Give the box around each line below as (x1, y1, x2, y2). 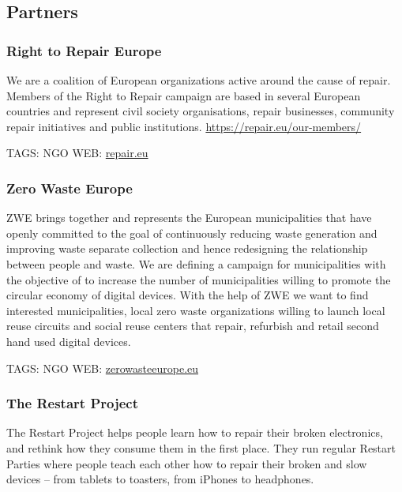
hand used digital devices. (6, 332, 131, 349)
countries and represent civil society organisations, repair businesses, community (6, 103, 395, 119)
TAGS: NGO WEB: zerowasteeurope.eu (6, 359, 199, 376)
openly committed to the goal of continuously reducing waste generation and (6, 224, 378, 241)
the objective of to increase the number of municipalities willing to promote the (6, 271, 391, 287)
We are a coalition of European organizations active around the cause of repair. (6, 72, 391, 88)
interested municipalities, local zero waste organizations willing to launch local (6, 302, 385, 318)
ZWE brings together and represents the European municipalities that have (6, 209, 372, 226)
